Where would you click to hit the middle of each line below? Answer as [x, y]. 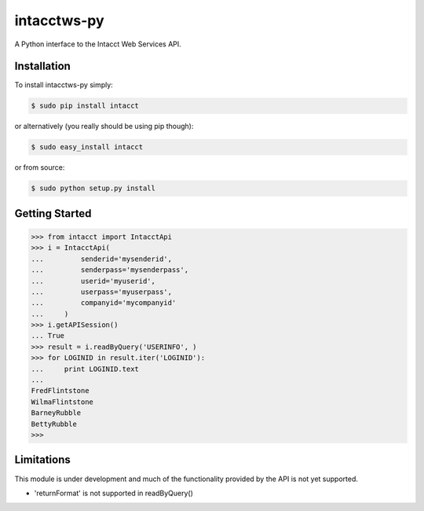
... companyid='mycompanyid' [104, 303]
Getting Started [53, 213]
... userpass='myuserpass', [102, 292]
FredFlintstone [60, 391]
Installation [42, 66]
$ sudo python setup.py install [93, 188]
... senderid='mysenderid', [102, 259]
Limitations [42, 460]
